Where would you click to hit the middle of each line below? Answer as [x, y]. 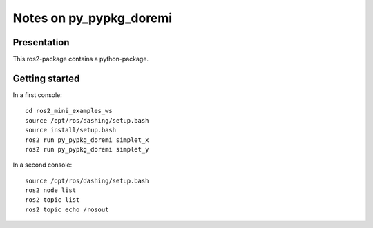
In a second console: [42, 165]
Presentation [41, 42]
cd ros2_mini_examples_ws [69, 111]
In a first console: [37, 95]
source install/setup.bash [71, 130]
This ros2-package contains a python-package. [80, 59]
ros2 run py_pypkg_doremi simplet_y [87, 149]
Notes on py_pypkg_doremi [93, 18]
